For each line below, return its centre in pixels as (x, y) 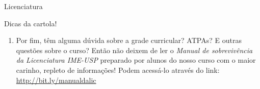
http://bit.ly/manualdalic (56, 80)
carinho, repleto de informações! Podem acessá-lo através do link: (118, 70)
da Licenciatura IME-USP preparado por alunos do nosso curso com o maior (136, 60)
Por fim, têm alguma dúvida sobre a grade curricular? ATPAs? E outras (129, 40)
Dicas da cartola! (31, 23)
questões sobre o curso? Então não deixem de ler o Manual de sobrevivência (134, 50)
